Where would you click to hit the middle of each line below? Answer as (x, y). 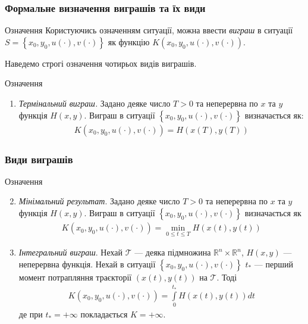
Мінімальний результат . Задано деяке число (99, 201)
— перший (274, 264)
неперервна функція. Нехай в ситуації (87, 264)
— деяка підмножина (173, 252)
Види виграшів (39, 159)
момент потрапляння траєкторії (75, 277)
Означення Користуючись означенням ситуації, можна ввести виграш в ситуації (149, 30)
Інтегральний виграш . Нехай (70, 252)
